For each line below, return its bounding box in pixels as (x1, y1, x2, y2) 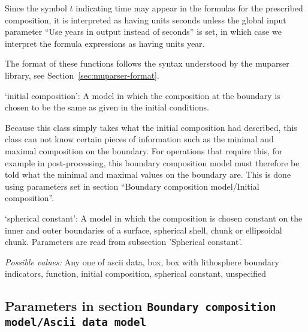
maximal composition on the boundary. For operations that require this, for (5, 144, 283, 157)
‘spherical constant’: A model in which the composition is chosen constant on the (5, 211, 303, 224)
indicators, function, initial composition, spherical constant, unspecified (5, 267, 267, 280)
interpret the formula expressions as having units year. (5, 37, 205, 49)
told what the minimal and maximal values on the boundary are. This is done (5, 168, 291, 181)
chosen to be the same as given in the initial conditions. (5, 101, 209, 113)
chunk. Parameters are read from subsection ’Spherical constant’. (5, 235, 243, 248)
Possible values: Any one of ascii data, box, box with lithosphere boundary (5, 255, 279, 268)
